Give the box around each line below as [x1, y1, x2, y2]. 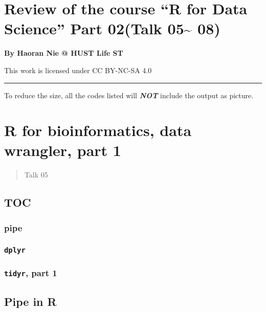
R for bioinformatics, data [4, 120, 192, 141]
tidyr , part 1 [4, 266, 57, 279]
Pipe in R [4, 293, 57, 309]
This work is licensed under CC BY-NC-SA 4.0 [4, 64, 152, 75]
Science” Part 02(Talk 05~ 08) [4, 18, 220, 39]
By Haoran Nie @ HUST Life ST [4, 48, 123, 58]
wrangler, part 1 [4, 140, 121, 161]
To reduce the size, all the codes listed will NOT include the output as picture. [4, 90, 254, 100]
